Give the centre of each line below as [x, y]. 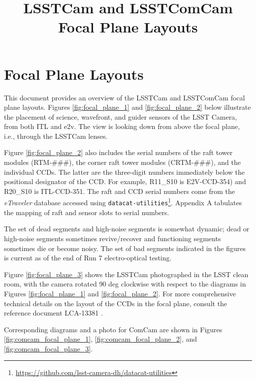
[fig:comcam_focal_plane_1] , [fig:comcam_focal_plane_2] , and [101, 339]
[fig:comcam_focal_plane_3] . [48, 348]
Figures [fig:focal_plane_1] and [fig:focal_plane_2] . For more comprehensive [120, 293]
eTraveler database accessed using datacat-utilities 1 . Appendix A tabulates [123, 202]
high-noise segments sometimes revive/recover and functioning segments [112, 238]
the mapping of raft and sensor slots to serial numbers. [87, 212]
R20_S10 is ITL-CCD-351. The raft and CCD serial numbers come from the [119, 191]
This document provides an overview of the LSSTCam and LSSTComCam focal [125, 97]
